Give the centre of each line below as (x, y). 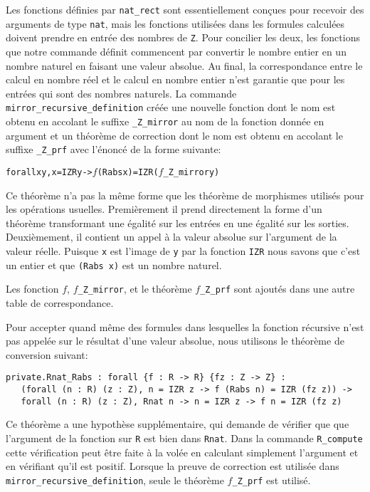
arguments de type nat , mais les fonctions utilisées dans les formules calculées (175, 23)
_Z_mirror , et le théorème (135, 289)
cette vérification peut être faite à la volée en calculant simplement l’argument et (182, 452)
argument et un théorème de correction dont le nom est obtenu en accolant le (174, 135)
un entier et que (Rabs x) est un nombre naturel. (114, 265)
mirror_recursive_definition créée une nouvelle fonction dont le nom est (171, 107)
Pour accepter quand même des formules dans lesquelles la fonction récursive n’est (185, 326)
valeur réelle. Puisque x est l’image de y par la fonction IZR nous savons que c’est (183, 250)
